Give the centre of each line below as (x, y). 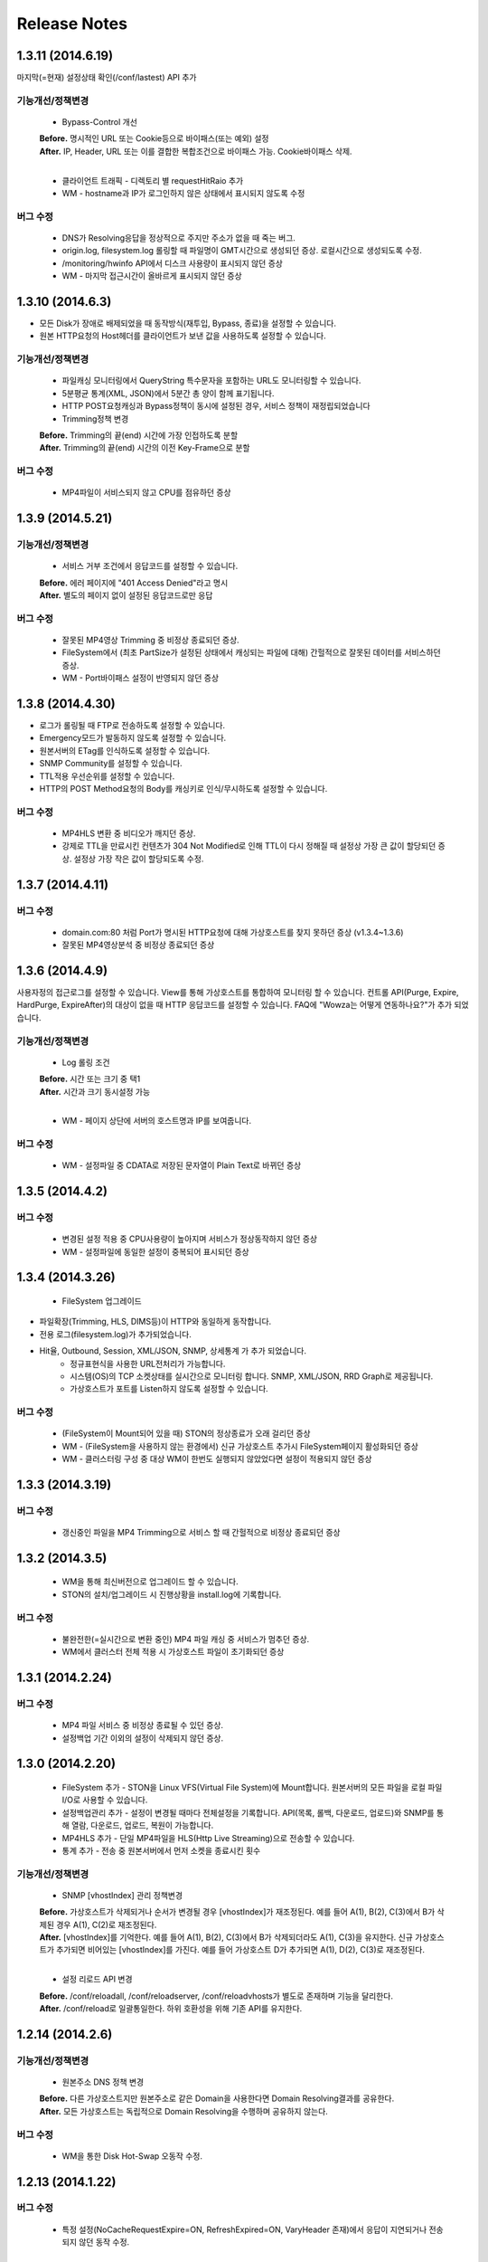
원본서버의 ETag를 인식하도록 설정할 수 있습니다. (125, 750)
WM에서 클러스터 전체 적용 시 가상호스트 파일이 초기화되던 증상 (173, 1652)
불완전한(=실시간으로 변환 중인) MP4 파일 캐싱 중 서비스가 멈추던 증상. (186, 1639)
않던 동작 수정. (104, 2242)
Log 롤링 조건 (86, 1062)
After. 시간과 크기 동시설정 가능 (95, 1091)
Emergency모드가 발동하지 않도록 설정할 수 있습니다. (133, 738)
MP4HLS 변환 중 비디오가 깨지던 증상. (129, 833)
